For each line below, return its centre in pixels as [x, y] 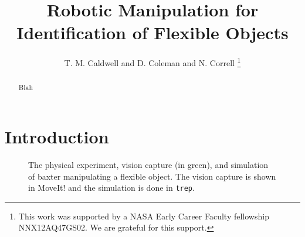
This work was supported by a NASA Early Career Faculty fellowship [144, 216]
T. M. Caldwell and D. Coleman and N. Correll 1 [152, 62]
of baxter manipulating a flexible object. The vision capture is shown [152, 176]
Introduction [57, 137]
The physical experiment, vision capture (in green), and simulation [148, 164]
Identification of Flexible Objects [152, 32]
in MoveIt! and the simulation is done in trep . [111, 188]
